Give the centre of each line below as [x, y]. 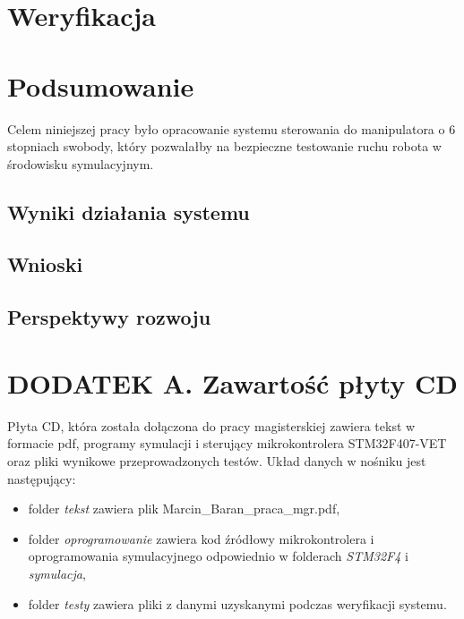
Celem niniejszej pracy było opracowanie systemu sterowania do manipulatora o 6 [232, 128]
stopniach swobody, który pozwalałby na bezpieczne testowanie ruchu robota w [224, 146]
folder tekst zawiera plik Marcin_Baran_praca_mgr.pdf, [184, 509]
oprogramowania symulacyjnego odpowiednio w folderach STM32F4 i [218, 556]
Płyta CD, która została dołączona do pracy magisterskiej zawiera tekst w [211, 425]
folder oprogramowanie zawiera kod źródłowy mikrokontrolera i [201, 538]
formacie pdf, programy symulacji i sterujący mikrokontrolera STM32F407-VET [227, 443]
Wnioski [45, 264]
